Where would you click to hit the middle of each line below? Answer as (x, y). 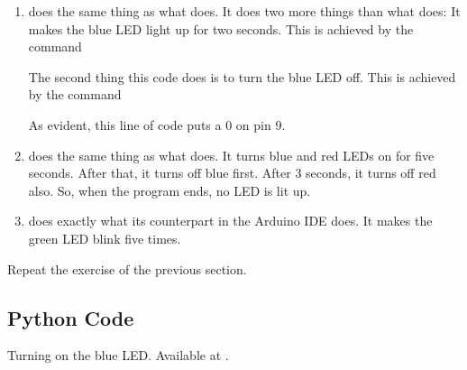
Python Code (71, 317)
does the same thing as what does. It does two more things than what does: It (244, 11)
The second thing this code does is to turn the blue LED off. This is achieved (242, 76)
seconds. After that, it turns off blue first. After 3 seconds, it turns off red (232, 173)
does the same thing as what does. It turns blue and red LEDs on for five (231, 155)
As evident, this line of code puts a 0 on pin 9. (157, 124)
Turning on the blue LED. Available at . (118, 355)
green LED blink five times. (105, 238)
